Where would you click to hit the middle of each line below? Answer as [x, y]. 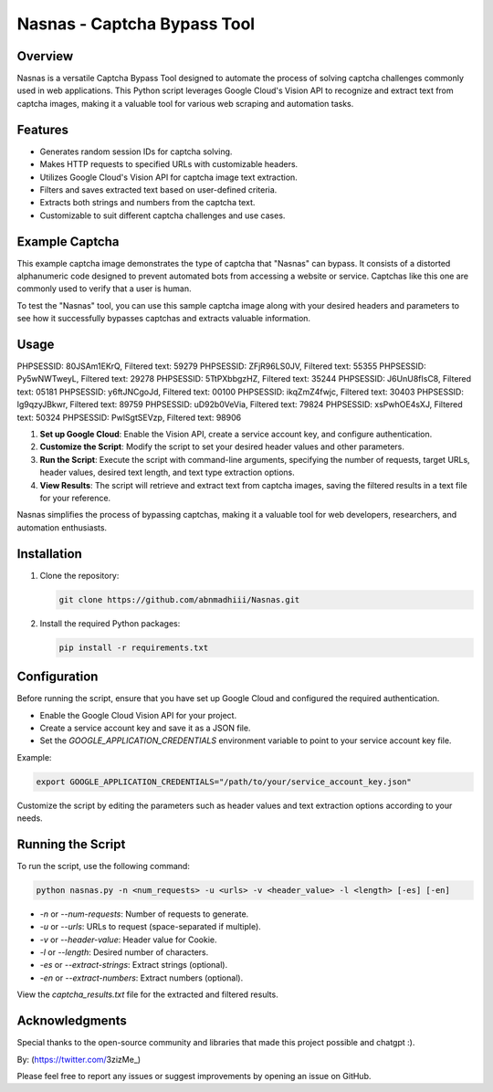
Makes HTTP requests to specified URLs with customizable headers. [169, 164]
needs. [30, 818]
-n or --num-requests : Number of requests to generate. [144, 914]
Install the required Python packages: [110, 623]
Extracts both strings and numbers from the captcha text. [147, 203]
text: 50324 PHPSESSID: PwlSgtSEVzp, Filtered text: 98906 [129, 417]
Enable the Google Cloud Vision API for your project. [138, 715]
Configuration [58, 677]
